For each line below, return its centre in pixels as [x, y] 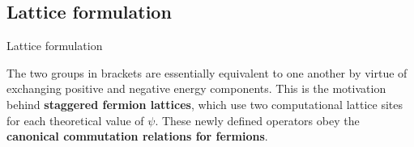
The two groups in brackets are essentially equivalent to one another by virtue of [207, 72]
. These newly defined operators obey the [257, 120]
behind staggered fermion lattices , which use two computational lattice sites [205, 104]
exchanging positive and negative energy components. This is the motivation [196, 88]
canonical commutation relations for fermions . [137, 136]
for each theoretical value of [75, 120]
